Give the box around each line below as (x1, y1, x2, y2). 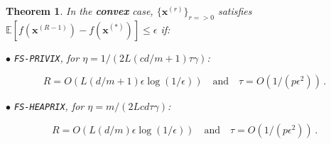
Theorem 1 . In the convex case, (6, 4, 153, 18)
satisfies (217, 4, 252, 18)
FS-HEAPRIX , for (14, 99, 85, 113)
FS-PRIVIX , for (14, 50, 80, 65)
